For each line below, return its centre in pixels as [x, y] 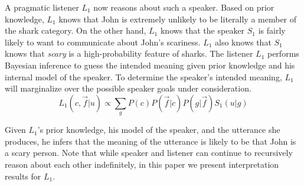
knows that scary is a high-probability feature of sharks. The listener [129, 53]
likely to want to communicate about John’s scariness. [103, 42]
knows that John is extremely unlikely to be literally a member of [178, 19]
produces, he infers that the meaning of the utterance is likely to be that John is [151, 141]
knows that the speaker [202, 30]
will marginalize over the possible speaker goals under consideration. [128, 88]
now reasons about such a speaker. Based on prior [184, 7]
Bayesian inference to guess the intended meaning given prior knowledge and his [150, 65]
